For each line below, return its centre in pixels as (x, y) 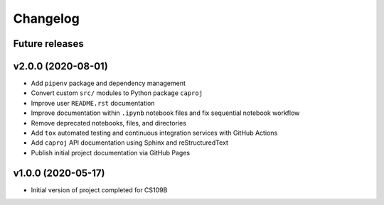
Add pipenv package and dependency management (108, 83)
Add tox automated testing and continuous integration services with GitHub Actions (154, 133)
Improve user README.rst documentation (93, 103)
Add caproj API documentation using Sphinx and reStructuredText (130, 143)
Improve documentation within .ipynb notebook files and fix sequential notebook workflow (165, 113)
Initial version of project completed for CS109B (99, 190)
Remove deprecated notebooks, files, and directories (108, 123)
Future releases (49, 44)
